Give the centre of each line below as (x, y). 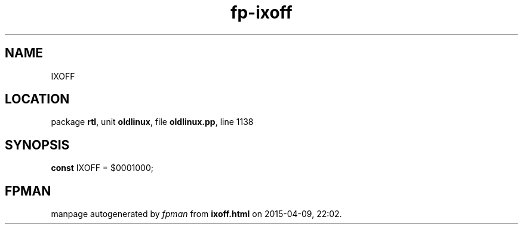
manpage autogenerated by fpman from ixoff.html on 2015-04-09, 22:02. (196, 214)
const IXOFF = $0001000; (102, 168)
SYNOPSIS (37, 145)
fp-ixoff (261, 13)
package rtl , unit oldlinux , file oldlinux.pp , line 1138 (152, 122)
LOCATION (37, 99)
